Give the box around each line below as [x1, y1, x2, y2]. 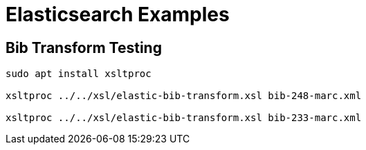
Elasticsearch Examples [6, 3, 230, 26]
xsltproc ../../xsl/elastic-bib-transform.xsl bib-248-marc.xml [6, 90, 362, 102]
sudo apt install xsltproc [6, 68, 152, 80]
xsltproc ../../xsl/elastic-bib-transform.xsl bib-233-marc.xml [6, 112, 362, 124]
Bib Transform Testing [6, 39, 162, 56]
